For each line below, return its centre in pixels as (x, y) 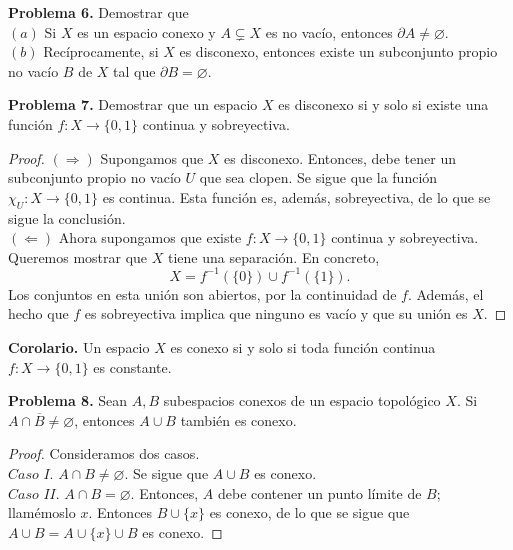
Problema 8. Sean (68, 400)
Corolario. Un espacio (79, 347)
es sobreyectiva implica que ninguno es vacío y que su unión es (276, 313)
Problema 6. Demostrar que (98, 12)
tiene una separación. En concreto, (274, 256)
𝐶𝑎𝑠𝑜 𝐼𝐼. (34, 494)
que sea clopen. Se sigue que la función (318, 177)
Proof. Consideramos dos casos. (104, 453)
